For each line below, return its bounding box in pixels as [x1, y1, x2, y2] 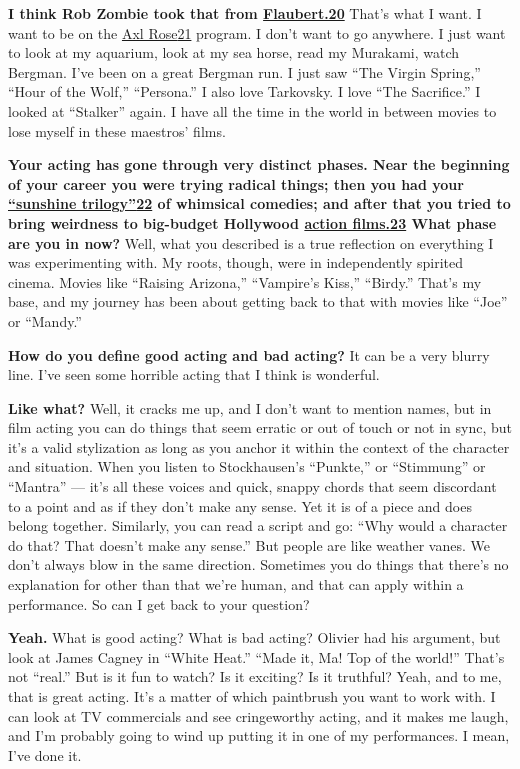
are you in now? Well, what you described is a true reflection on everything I [8, 232, 494, 253]
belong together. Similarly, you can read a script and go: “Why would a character [8, 515, 508, 536]
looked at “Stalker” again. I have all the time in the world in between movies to [8, 100, 497, 121]
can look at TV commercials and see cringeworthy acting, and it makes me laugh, [8, 705, 509, 726]
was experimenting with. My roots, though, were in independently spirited [8, 252, 464, 273]
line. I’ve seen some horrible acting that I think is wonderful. [8, 364, 380, 385]
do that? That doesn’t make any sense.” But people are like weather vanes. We [8, 534, 490, 555]
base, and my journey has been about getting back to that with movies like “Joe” [8, 291, 508, 312]
